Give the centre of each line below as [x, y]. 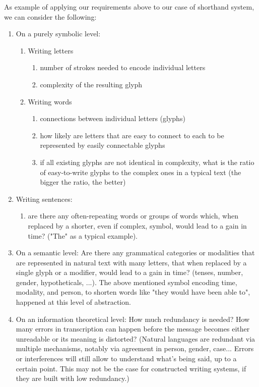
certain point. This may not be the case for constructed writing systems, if [131, 368]
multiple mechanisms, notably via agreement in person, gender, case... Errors [135, 348]
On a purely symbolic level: [58, 34]
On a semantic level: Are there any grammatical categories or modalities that [135, 253]
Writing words [50, 101]
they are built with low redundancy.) [73, 378]
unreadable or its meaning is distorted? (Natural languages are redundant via [136, 338]
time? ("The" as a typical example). [83, 235]
